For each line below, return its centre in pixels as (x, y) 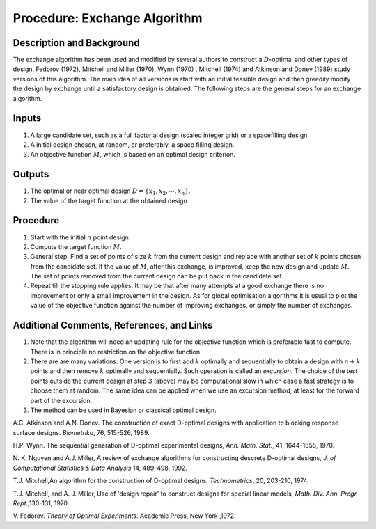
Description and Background (76, 43)
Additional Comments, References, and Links (113, 325)
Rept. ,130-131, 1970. (41, 503)
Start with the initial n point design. (80, 237)
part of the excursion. (61, 400)
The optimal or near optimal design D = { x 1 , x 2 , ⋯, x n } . (110, 192)
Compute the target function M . (76, 246)
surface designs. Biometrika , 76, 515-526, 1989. (81, 432)
